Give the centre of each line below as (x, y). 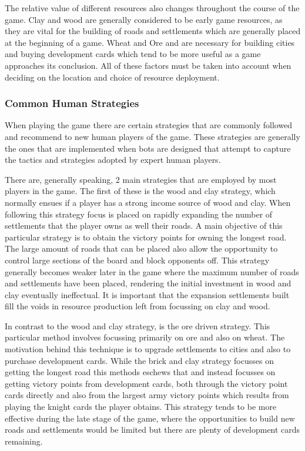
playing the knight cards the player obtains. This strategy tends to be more (141, 407)
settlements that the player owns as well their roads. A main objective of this (144, 225)
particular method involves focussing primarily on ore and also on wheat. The (145, 337)
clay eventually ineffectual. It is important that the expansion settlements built (147, 294)
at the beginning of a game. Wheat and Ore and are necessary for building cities (150, 42)
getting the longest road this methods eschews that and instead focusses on (140, 372)
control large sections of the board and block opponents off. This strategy (137, 260)
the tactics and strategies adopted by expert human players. (113, 160)
